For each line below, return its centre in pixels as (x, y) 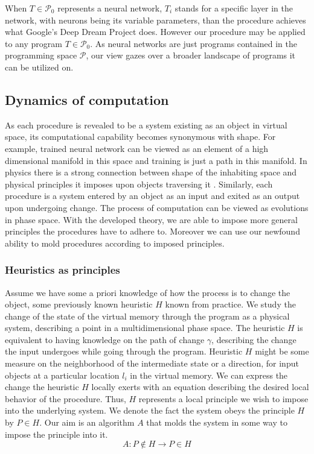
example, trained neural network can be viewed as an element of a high (137, 148)
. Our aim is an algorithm (87, 422)
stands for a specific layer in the (234, 8)
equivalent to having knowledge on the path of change (105, 339)
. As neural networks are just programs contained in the (194, 43)
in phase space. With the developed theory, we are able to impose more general (151, 219)
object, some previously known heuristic (79, 304)
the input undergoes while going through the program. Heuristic (124, 351)
